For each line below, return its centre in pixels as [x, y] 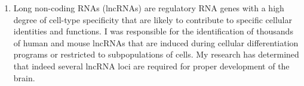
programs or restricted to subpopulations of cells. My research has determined [156, 54]
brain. [24, 77]
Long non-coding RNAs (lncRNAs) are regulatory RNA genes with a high [149, 8]
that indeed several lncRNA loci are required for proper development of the [151, 66]
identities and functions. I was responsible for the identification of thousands [153, 31]
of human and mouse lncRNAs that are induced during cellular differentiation [156, 42]
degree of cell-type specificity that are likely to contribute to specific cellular [153, 19]
